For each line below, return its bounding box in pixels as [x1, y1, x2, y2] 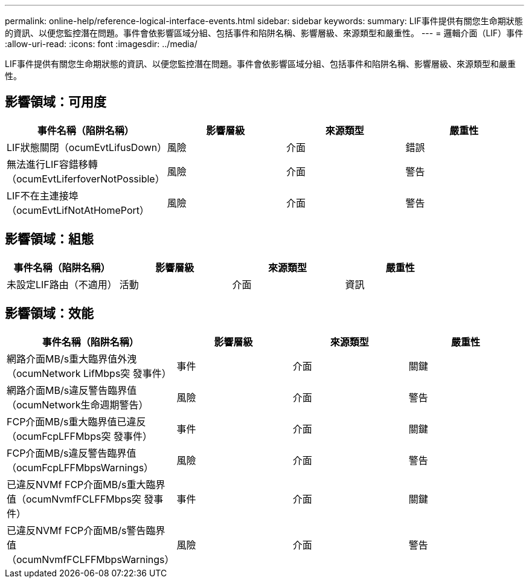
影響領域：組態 [5, 231, 94, 247]
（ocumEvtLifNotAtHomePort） [7, 204, 150, 216]
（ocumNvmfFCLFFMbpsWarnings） [7, 553, 175, 565]
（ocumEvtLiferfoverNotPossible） [7, 172, 165, 185]
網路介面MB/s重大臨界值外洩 [7, 352, 137, 365]
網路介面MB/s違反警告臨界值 [7, 384, 137, 396]
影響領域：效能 [5, 306, 94, 321]
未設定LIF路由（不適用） [7, 278, 117, 291]
